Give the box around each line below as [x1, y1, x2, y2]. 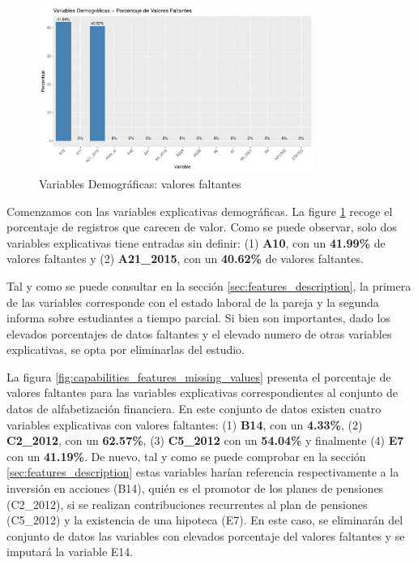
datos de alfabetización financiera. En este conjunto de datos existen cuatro [6, 400, 382, 417]
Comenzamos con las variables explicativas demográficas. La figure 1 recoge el [6, 202, 393, 219]
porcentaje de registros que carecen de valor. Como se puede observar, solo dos [6, 218, 397, 235]
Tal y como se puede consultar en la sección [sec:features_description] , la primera [6, 277, 412, 294]
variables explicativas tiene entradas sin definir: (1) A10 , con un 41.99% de [6, 234, 386, 251]
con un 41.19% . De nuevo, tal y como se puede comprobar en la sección [6, 447, 366, 464]
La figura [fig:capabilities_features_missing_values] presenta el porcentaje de [6, 368, 391, 385]
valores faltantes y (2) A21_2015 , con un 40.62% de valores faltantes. [6, 250, 364, 267]
